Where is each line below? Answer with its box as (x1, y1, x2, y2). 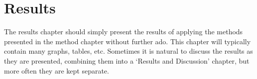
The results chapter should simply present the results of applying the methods (4, 26, 243, 37)
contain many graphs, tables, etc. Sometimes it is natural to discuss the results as (4, 46, 253, 56)
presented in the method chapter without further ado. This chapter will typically (4, 36, 251, 46)
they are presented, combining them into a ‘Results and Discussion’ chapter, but (4, 55, 250, 66)
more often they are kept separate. (4, 65, 109, 76)
